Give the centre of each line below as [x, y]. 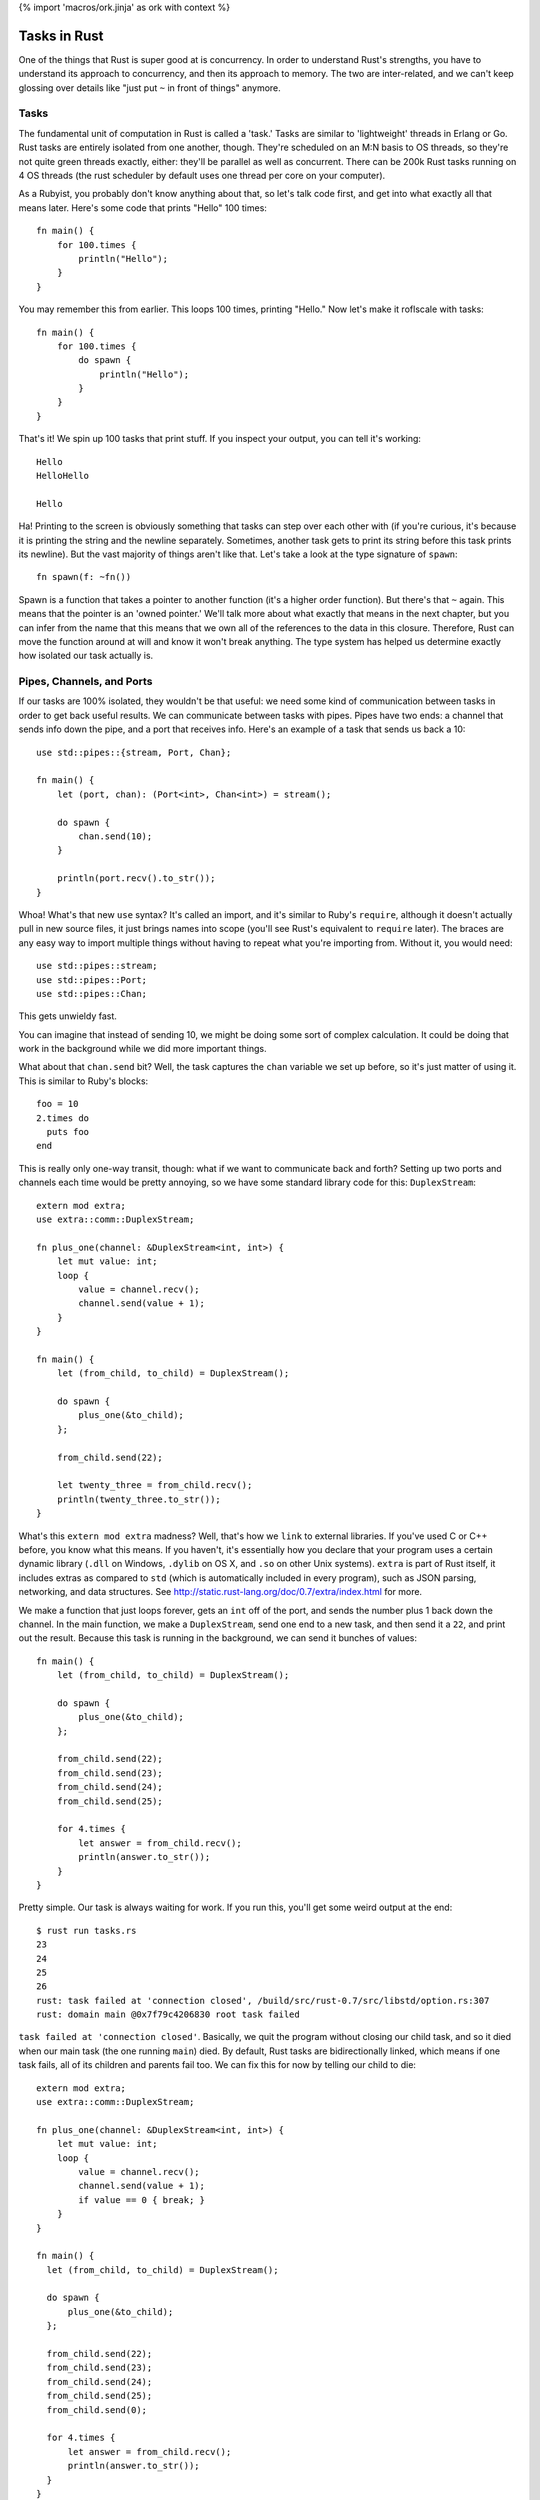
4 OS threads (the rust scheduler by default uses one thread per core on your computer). [202, 175]
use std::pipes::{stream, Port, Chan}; [134, 752]
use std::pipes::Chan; [92, 993]
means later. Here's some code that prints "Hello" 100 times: [142, 207]
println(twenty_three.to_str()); [139, 1499]
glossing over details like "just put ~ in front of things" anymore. [150, 87]
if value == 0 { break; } [141, 2199]
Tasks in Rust [61, 35]
